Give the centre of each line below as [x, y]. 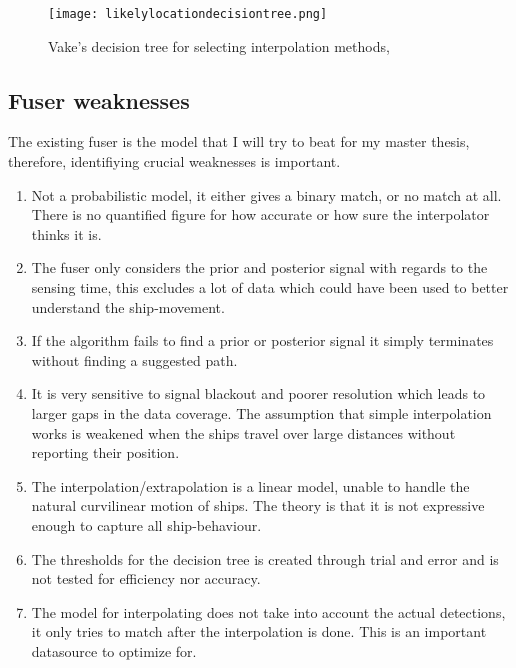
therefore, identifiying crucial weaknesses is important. [174, 161]
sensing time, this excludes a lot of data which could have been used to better [270, 287]
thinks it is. [66, 233]
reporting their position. [105, 452]
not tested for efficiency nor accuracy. [146, 578]
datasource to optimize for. [114, 650]
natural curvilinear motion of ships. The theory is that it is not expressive [258, 505]
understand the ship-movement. [128, 306]
